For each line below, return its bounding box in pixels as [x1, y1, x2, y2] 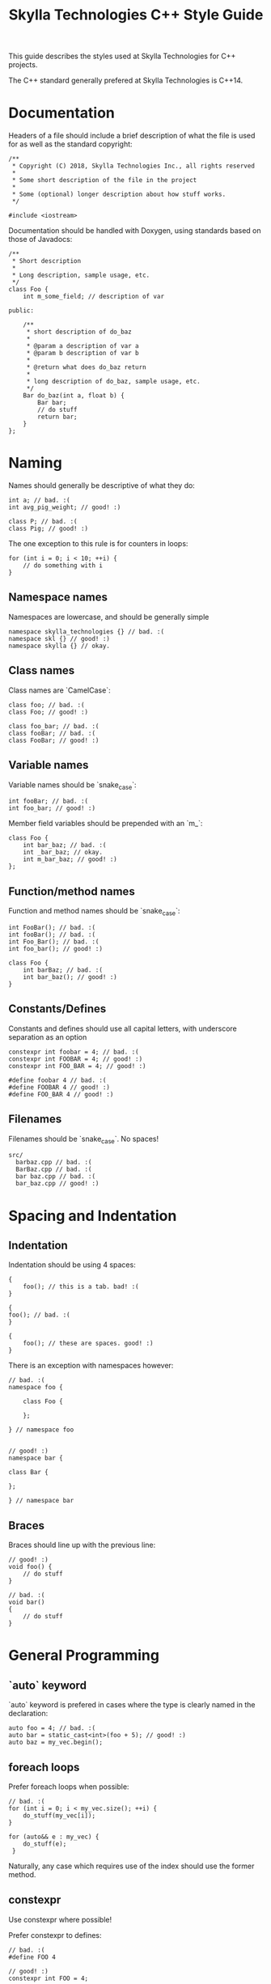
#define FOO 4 [8, 1952, 57, 1961]
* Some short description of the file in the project [11, 176, 197, 184]
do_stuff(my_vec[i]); [23, 1811, 95, 1820]
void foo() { [8, 1563, 53, 1571]
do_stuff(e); [23, 1839, 67, 1848]
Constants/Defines [8, 1002, 107, 1016]
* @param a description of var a [26, 342, 139, 350]
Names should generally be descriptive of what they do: [8, 481, 196, 490]
